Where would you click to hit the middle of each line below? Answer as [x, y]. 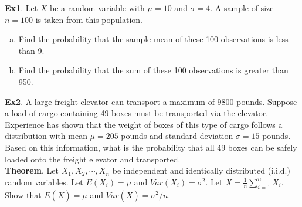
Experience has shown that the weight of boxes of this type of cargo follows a [144, 124]
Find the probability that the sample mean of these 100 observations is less [153, 39]
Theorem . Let [32, 170]
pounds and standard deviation [177, 136]
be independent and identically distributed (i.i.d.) [201, 170]
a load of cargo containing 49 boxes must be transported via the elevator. [137, 113]
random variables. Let [44, 181]
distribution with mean [46, 136]
